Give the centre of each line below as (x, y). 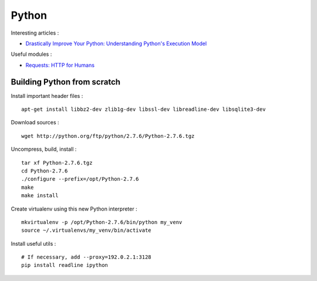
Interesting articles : (35, 33)
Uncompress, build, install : (44, 149)
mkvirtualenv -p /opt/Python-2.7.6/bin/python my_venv (102, 222)
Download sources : (35, 123)
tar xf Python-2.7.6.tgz (57, 162)
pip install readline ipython (65, 265)
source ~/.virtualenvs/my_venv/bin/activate (87, 231)
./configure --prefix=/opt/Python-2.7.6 (80, 179)
